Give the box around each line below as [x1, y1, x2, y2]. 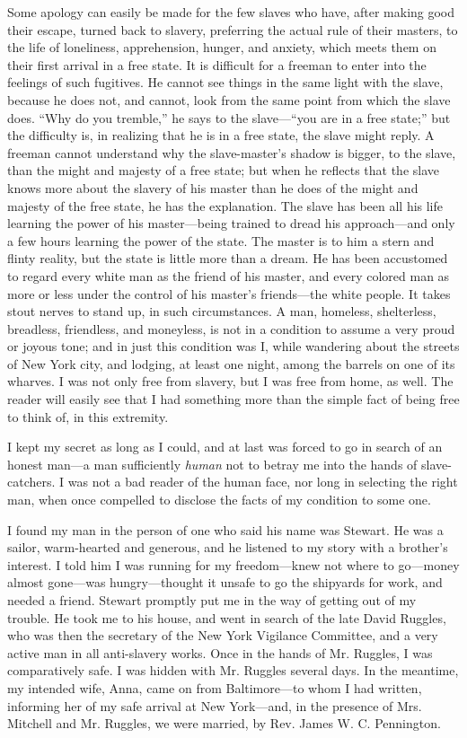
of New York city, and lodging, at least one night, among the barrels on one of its [7, 354, 455, 373]
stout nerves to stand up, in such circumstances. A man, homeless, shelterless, [7, 302, 436, 321]
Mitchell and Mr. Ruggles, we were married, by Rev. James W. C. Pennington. [7, 714, 441, 733]
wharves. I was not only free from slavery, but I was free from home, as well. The [7, 372, 454, 391]
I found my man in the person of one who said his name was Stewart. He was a [7, 520, 444, 539]
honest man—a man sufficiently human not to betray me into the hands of [7, 454, 418, 473]
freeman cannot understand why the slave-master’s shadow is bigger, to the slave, [7, 143, 456, 162]
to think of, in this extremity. [7, 407, 169, 426]
